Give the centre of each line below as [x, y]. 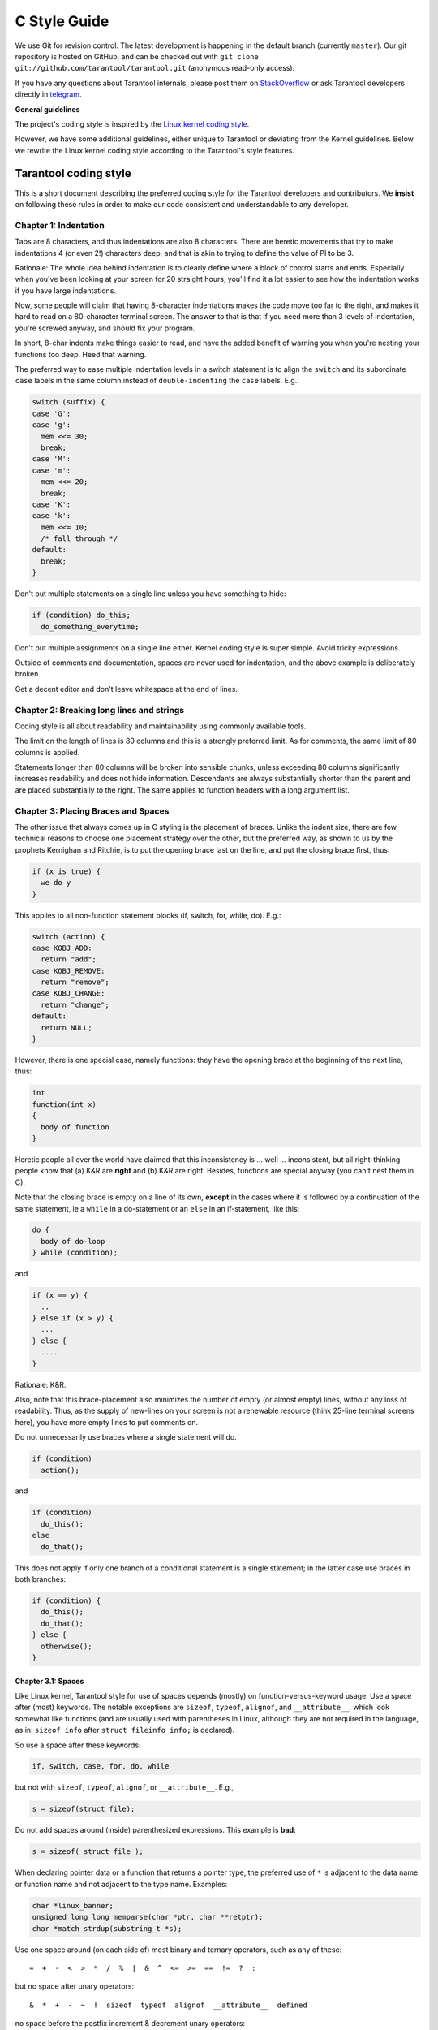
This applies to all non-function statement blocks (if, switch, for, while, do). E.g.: [148, 915]
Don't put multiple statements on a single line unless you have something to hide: [150, 594]
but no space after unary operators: [74, 1986]
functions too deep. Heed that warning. [81, 354]
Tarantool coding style [73, 173]
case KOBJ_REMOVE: [69, 971]
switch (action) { [69, 937]
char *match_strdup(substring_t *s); [107, 1928]
